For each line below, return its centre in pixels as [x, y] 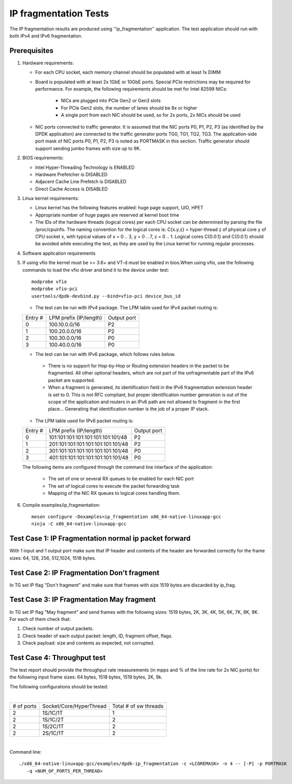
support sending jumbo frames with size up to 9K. [88, 148]
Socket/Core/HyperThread [74, 706]
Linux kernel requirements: [51, 199]
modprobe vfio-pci [55, 289]
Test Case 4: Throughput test [58, 658]
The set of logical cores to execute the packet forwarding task [114, 486]
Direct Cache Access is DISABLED [71, 189]
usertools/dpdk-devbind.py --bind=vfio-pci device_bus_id [106, 296]
